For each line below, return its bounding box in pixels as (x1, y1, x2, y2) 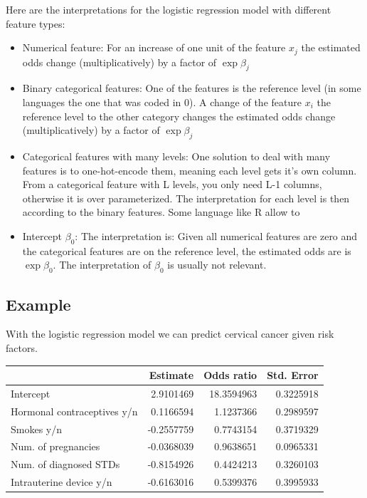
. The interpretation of (53, 257, 151, 272)
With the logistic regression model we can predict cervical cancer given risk (6, 326, 334, 341)
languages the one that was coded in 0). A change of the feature (22, 95, 302, 110)
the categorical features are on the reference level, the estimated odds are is (22, 243, 351, 258)
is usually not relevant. (167, 257, 267, 272)
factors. (6, 340, 38, 355)
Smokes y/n (11, 421, 63, 436)
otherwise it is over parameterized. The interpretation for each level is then (22, 190, 350, 205)
